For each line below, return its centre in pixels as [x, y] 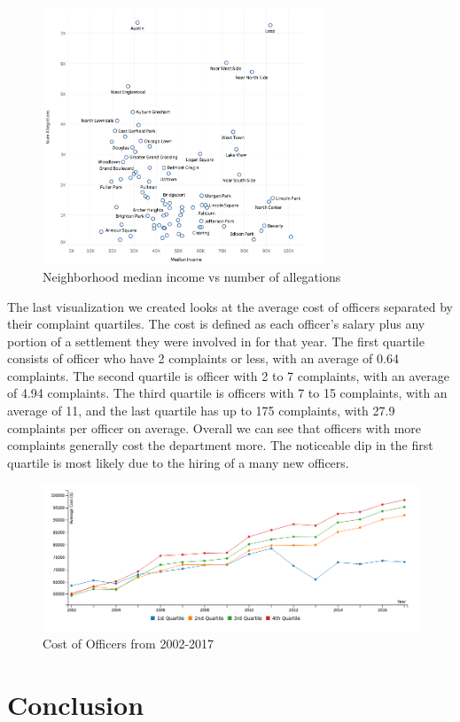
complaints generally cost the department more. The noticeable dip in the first [220, 445]
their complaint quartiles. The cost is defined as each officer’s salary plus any [216, 324]
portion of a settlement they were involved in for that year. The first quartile [216, 341]
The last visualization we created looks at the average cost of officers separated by [230, 306]
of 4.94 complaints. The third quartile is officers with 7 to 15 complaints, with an [227, 393]
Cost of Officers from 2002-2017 [129, 644]
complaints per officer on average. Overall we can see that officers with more [214, 427]
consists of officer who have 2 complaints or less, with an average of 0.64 [203, 358]
